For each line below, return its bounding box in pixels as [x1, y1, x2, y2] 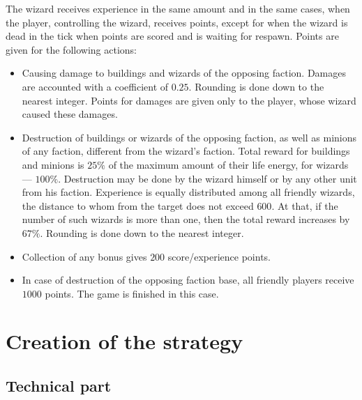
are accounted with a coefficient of [22, 79, 169, 93]
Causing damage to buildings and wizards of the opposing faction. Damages [22, 66, 346, 80]
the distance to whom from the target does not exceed [22, 198, 254, 213]
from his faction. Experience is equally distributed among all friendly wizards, [22, 185, 355, 199]
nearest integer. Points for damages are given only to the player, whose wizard [22, 93, 356, 107]
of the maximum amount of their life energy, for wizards [108, 157, 349, 171]
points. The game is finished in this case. [45, 286, 219, 300]
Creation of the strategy [6, 327, 243, 355]
